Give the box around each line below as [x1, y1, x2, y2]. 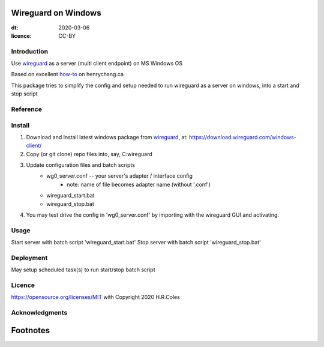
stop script [11, 90, 38, 97]
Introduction [11, 47, 48, 55]
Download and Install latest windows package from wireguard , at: [26, 133, 188, 140]
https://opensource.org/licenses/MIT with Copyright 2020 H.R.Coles [11, 294, 180, 301]
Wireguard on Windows [11, 8, 101, 18]
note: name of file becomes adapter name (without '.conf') [67, 181, 211, 188]
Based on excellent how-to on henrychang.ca [11, 71, 124, 78]
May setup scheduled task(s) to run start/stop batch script [11, 266, 155, 273]
